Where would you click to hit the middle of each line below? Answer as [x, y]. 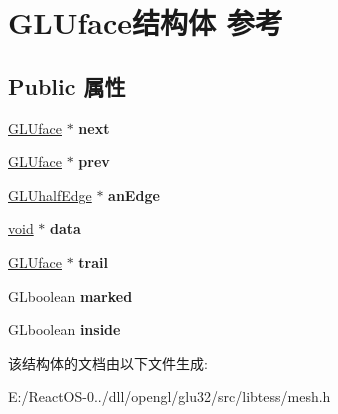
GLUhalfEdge [50, 194]
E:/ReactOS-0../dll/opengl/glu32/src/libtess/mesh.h [169, 396]
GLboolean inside [64, 329]
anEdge [134, 194]
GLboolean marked [70, 295]
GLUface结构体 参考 [145, 22]
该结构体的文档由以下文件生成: [108, 362]
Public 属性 [67, 85]
